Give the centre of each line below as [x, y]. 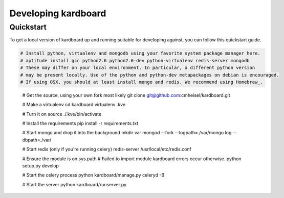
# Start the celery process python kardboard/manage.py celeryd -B [93, 175]
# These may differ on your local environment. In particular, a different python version [138, 68]
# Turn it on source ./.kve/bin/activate [62, 114]
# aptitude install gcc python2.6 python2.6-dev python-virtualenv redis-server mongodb [135, 60]
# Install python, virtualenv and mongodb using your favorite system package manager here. [140, 53]
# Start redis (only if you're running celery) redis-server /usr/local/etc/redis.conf [107, 149]
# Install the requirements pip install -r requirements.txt [80, 123]
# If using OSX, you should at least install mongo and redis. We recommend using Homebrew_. [142, 82]
